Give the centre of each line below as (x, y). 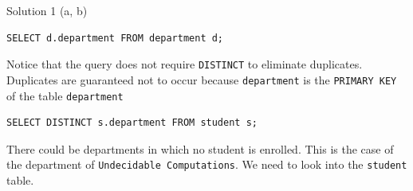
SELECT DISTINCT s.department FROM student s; (132, 123)
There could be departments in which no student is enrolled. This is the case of (200, 148)
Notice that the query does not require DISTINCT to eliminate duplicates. (185, 64)
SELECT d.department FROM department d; (115, 38)
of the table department (65, 95)
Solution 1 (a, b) (47, 10)
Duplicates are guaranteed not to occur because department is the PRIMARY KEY (202, 79)
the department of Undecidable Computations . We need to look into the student (207, 164)
